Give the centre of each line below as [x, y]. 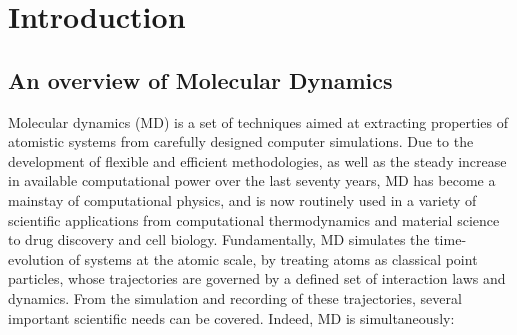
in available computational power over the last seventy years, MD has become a [252, 180]
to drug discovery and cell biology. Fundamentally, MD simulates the [219, 239]
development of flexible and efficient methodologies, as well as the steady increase [257, 160]
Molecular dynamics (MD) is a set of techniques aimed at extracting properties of [258, 121]
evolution [36, 258]
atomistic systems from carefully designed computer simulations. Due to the [241, 141]
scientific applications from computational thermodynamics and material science [254, 219]
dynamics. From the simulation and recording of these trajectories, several [235, 297]
